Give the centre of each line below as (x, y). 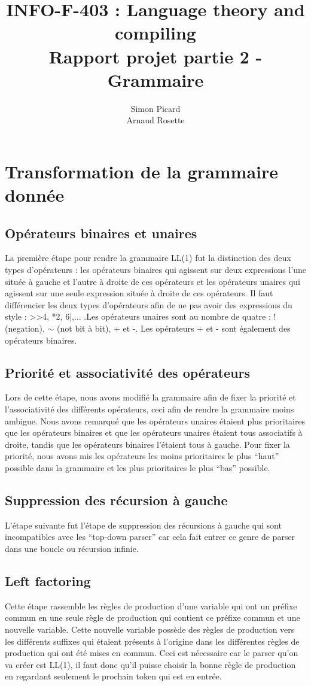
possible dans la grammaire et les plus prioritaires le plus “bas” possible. (138, 467)
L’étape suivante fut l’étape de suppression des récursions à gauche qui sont (143, 525)
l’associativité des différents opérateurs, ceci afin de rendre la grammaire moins (150, 409)
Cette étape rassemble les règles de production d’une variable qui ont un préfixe (151, 605)
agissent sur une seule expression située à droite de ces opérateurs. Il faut (139, 293)
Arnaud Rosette (155, 120)
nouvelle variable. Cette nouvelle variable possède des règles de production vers (150, 629)
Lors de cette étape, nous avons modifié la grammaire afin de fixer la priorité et (150, 397)
